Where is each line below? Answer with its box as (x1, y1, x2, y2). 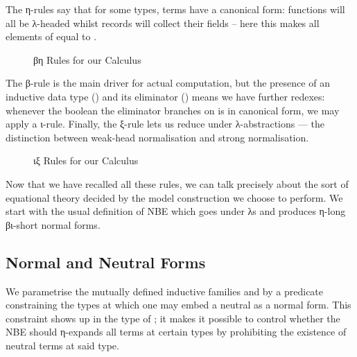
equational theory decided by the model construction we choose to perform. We (6, 190, 343, 204)
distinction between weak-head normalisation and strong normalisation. (6, 130, 309, 144)
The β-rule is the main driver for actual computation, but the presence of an (6, 76, 330, 90)
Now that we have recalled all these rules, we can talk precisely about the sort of (6, 176, 349, 191)
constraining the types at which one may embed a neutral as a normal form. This (6, 297, 351, 312)
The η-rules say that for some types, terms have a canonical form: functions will (6, 2, 345, 16)
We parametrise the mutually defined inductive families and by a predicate (6, 284, 324, 298)
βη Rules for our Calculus (33, 52, 141, 67)
